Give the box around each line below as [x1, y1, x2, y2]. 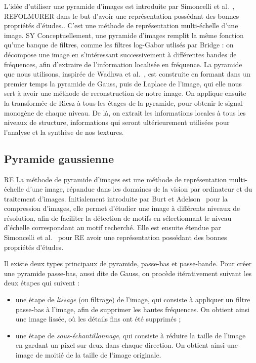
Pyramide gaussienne [4, 151, 114, 166]
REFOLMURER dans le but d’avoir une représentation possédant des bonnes [4, 10, 239, 21]
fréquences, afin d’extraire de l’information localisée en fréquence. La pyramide [4, 59, 242, 69]
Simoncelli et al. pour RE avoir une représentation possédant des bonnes [4, 232, 227, 242]
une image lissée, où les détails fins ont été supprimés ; [15, 314, 181, 324]
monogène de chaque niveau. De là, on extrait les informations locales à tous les [4, 107, 246, 118]
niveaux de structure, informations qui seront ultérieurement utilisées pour [4, 117, 230, 127]
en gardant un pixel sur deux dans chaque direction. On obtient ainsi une [15, 340, 238, 350]
